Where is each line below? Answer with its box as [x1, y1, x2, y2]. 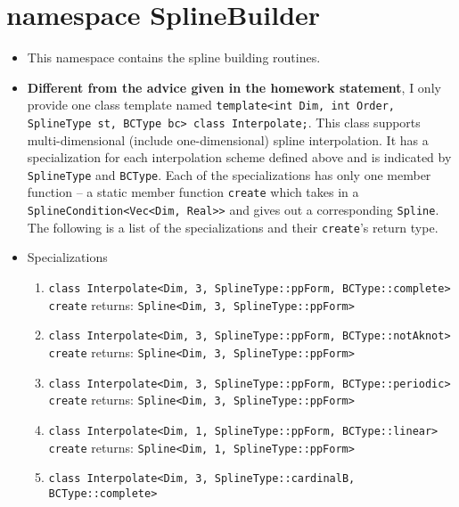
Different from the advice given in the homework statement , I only [27, 78, 441, 96]
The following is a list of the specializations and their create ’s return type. [27, 217, 439, 236]
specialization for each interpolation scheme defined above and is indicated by [27, 148, 452, 167]
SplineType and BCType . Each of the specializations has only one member [27, 165, 431, 184]
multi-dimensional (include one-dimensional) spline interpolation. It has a [27, 130, 429, 149]
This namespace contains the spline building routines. [27, 48, 321, 67]
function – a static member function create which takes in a [27, 183, 359, 201]
